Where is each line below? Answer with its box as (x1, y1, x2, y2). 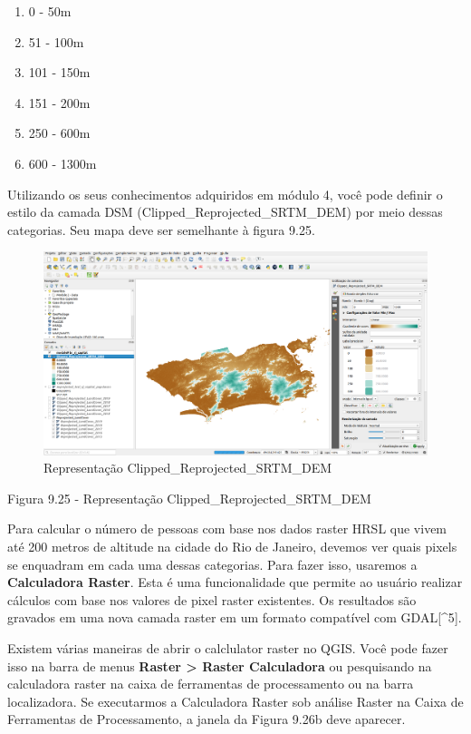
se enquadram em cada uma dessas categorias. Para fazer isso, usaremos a (7, 554, 418, 573)
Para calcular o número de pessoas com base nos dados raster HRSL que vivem (7, 519, 447, 538)
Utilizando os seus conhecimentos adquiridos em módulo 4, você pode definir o (7, 184, 443, 203)
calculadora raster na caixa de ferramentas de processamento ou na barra (7, 674, 414, 693)
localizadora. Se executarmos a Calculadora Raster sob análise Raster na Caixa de (7, 691, 464, 710)
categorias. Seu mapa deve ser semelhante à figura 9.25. (7, 220, 315, 239)
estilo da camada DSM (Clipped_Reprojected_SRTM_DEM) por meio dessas (7, 202, 443, 221)
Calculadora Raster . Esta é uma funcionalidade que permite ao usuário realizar (7, 573, 463, 592)
